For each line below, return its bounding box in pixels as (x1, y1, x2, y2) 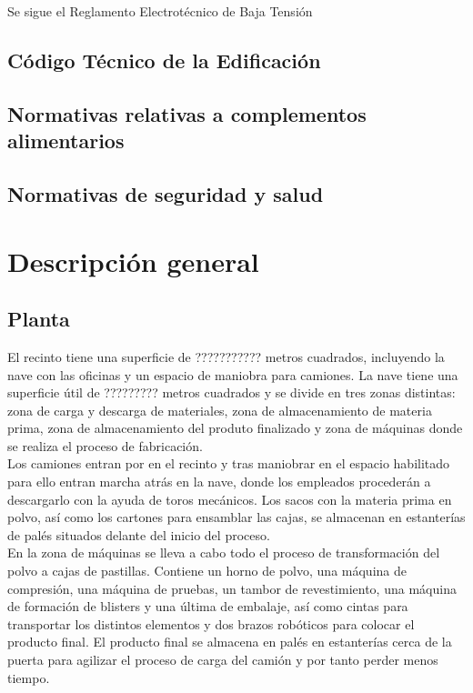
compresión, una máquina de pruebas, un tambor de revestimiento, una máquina (7, 578, 457, 598)
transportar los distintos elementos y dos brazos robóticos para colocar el (7, 614, 415, 633)
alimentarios (7, 126, 125, 155)
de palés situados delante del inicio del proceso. (7, 525, 270, 544)
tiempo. (7, 668, 50, 687)
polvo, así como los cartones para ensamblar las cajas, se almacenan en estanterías (7, 507, 466, 527)
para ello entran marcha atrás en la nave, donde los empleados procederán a (7, 472, 431, 491)
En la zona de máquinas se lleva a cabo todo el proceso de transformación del (7, 543, 440, 562)
